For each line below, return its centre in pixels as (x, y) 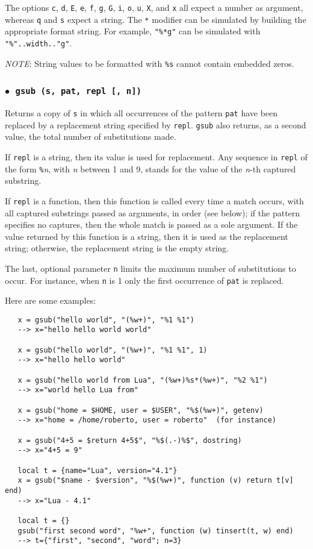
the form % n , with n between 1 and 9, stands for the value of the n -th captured (150, 168)
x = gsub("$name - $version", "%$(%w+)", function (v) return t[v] (156, 481)
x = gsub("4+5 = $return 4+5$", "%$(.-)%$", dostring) (130, 440)
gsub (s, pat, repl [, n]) (78, 91)
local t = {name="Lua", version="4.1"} (98, 470)
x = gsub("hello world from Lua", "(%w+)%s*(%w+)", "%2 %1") (143, 380)
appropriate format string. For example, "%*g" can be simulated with (133, 31)
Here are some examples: (51, 300)
